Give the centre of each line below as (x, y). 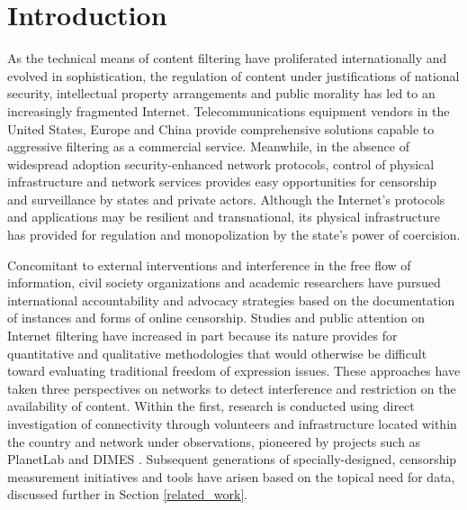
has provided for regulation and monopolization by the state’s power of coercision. (234, 235)
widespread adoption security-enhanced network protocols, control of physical (221, 164)
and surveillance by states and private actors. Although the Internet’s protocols (226, 199)
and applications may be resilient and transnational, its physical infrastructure (224, 217)
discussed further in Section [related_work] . (128, 494)
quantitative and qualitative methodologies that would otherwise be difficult (217, 353)
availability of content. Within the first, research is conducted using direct (211, 406)
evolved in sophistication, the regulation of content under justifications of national (233, 75)
